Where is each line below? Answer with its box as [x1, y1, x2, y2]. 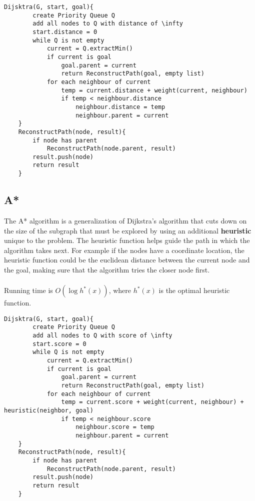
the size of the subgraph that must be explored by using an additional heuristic [4, 225, 251, 235]
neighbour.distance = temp [75, 103, 165, 110]
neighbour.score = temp [75, 423, 154, 431]
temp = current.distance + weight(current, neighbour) [61, 86, 247, 94]
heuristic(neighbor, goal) [4, 406, 93, 414]
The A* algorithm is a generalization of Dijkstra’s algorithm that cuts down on [4, 215, 247, 225]
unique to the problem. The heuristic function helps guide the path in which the [4, 235, 250, 245]
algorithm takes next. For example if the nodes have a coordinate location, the [4, 244, 244, 255]
